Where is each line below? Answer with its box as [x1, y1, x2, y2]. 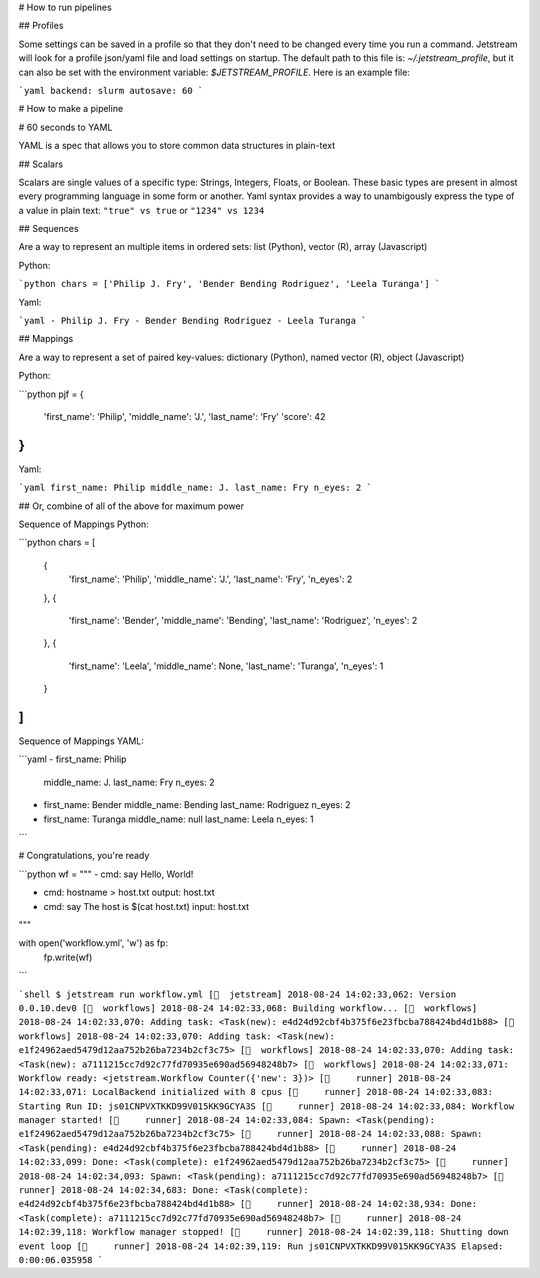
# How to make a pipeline [18, 103, 124, 115]
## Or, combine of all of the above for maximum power [18, 500, 245, 512]
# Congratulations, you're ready [18, 850, 150, 862]
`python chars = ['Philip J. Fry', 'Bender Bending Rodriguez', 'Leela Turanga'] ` [18, 278, 441, 290]
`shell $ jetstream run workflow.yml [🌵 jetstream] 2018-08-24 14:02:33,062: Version [18, 988, 457, 1000]
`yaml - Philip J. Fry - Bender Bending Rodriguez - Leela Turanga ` [18, 315, 367, 327]
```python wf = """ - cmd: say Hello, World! [18, 868, 194, 880]
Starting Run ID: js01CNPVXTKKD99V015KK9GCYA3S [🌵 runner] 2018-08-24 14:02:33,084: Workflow [18, 1100, 515, 1112]
